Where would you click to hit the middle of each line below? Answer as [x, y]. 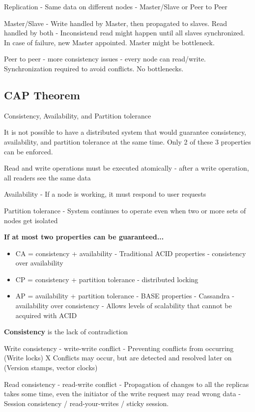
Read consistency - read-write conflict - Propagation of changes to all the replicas [127, 384]
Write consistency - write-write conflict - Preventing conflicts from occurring [119, 348]
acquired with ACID [46, 315]
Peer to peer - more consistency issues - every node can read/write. [105, 59]
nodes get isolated [31, 220]
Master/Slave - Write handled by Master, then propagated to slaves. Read [116, 23]
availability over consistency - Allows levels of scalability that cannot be [124, 306]
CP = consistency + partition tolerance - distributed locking [107, 279]
